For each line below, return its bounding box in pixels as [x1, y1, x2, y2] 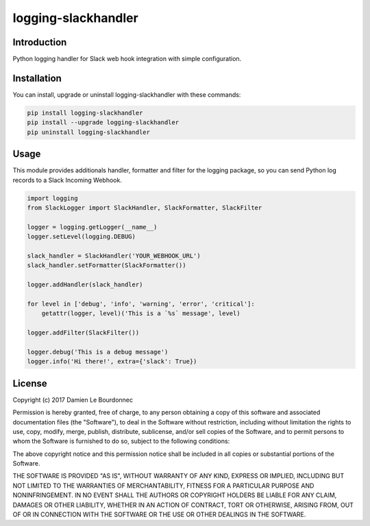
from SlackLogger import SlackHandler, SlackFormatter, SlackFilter [27, 204, 262, 211]
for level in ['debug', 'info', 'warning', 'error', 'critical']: [27, 299, 255, 308]
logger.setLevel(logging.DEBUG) [27, 233, 136, 240]
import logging [27, 194, 78, 202]
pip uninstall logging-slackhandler [27, 128, 151, 136]
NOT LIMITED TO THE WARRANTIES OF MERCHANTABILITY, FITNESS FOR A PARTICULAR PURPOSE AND [12, 481, 314, 490]
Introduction [12, 36, 67, 48]
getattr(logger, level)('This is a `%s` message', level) [41, 310, 241, 317]
